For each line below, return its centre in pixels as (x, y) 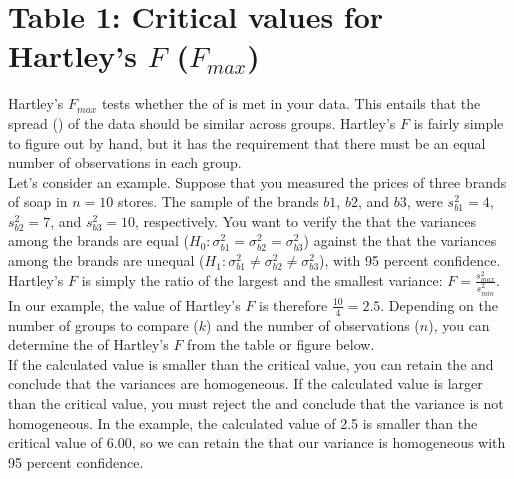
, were (424, 201)
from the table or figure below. (281, 344)
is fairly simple (458, 122)
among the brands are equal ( (98, 240)
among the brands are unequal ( (106, 260)
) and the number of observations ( (313, 324)
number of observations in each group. (125, 162)
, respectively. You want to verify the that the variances (305, 220)
